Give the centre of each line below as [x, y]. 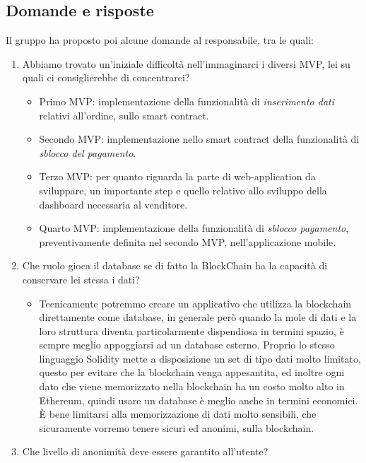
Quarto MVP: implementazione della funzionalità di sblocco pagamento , [194, 228]
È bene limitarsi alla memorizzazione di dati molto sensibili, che [178, 414]
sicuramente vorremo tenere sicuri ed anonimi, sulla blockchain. [177, 427]
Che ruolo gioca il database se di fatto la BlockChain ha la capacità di [175, 265]
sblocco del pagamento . [88, 152]
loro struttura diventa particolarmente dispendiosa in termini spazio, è [191, 330]
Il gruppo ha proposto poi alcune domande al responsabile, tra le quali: [160, 40]
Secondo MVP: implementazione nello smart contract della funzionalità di [199, 139]
